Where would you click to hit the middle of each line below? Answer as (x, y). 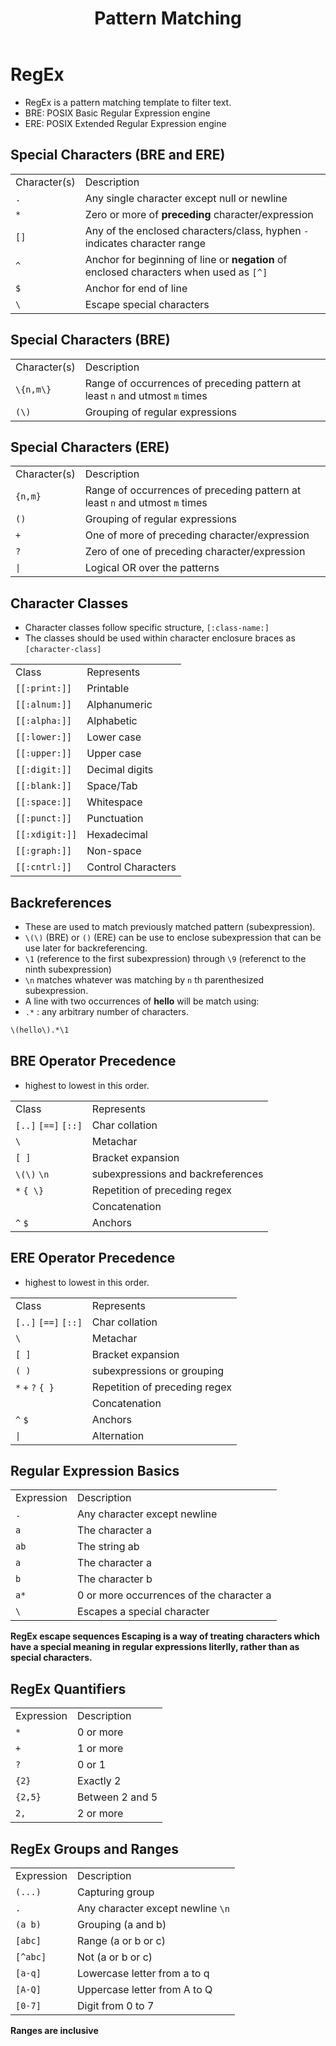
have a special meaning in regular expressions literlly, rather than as (155, 1647)
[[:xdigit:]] (46, 835)
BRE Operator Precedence (93, 1061)
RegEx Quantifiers (68, 1688)
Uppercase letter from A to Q (145, 1989)
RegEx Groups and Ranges (94, 1848)
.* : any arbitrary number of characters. (106, 1011)
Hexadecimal (117, 835)
